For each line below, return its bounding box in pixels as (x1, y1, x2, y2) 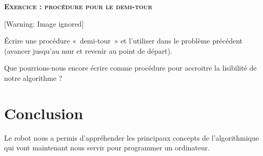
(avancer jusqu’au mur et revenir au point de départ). (4, 45, 173, 56)
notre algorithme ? (4, 72, 63, 83)
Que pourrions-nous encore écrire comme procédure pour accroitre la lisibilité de (4, 62, 257, 73)
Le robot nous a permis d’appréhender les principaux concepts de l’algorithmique (4, 132, 259, 143)
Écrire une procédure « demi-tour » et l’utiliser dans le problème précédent (4, 35, 243, 46)
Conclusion (4, 102, 84, 123)
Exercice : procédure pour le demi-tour (4, 1, 153, 11)
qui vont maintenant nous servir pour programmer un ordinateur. (4, 142, 210, 153)
